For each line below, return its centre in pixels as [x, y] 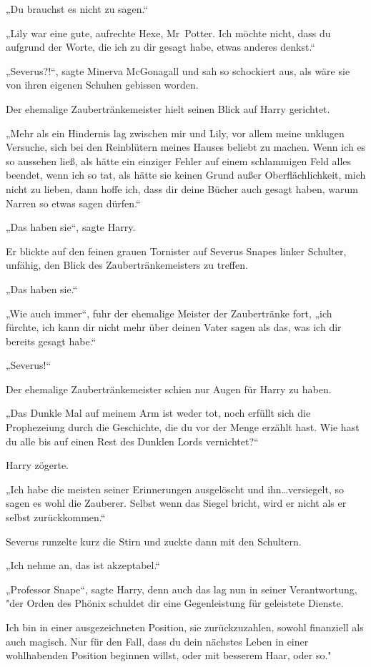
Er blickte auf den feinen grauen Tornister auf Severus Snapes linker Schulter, [176, 251]
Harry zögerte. [38, 465]
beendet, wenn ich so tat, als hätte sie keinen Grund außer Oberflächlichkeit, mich [186, 175]
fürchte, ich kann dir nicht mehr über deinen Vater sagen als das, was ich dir [174, 327]
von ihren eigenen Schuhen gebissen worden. [102, 85]
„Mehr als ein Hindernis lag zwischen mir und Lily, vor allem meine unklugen [175, 133]
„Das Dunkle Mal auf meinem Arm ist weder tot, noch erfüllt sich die [158, 413]
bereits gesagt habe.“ [51, 341]
